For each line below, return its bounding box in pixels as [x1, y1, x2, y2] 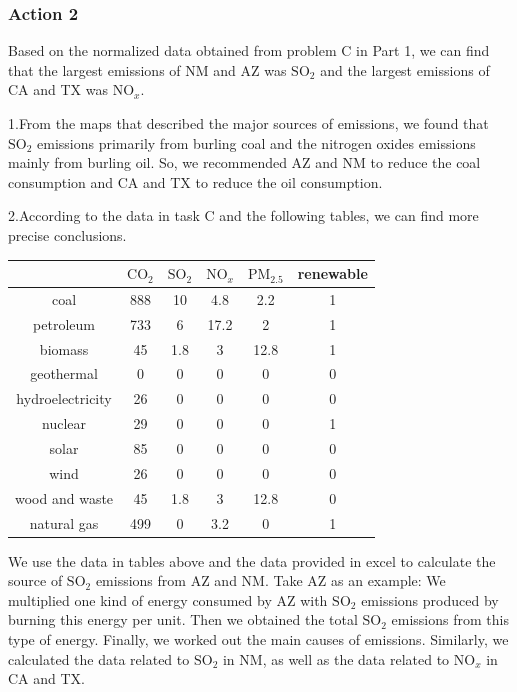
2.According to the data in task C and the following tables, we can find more [8, 205, 479, 226]
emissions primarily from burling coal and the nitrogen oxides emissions [37, 132, 476, 153]
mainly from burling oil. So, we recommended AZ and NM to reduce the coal [8, 152, 481, 173]
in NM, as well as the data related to [222, 648, 450, 669]
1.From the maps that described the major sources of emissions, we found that [8, 113, 489, 133]
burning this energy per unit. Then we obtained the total [8, 609, 358, 630]
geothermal [30, 363, 98, 384]
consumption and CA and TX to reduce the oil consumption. [8, 171, 383, 192]
